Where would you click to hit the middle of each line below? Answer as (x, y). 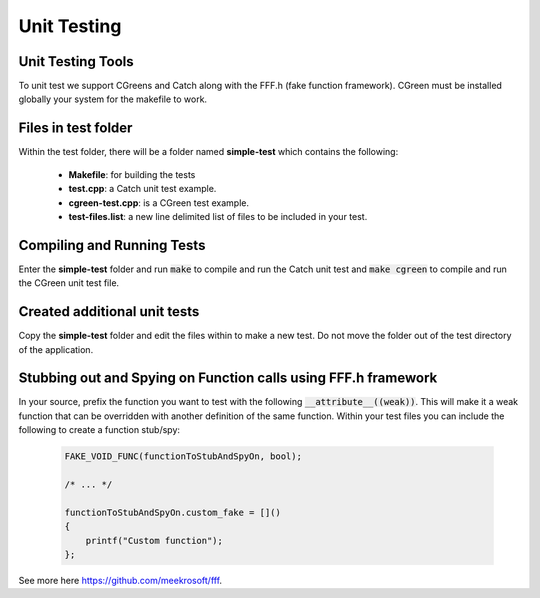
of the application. (56, 349)
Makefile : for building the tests (132, 174)
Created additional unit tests (109, 311)
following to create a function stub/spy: (99, 430)
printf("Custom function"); (154, 540)
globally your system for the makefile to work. (113, 99)
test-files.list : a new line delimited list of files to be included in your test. (218, 216)
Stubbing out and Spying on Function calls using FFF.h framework (228, 378)
